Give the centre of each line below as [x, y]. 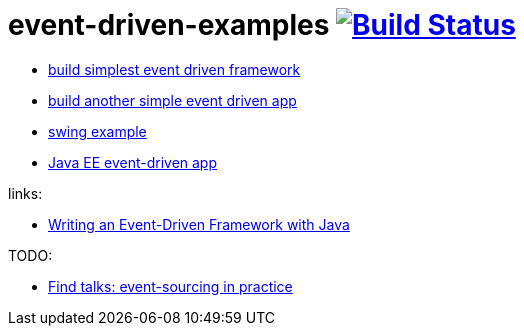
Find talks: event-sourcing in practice [170, 286]
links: [25, 193]
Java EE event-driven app [133, 162]
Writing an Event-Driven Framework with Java [199, 224]
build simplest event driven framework [174, 69]
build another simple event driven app [172, 100]
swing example [97, 131]
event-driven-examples [169, 25]
